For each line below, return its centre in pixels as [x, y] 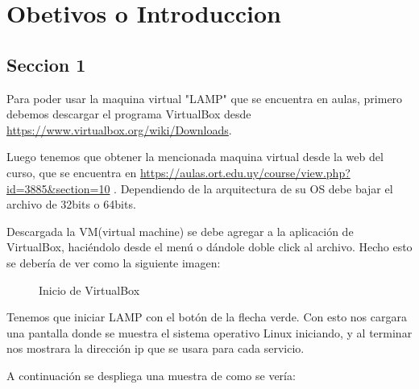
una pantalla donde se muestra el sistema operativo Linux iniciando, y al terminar [209, 332]
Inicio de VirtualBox [89, 290]
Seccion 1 [46, 64]
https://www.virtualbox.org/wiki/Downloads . [119, 129]
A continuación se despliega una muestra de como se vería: [151, 375]
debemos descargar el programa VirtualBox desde [129, 114]
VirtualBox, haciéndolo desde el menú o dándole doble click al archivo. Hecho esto [209, 247]
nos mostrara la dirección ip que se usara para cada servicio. [156, 348]
